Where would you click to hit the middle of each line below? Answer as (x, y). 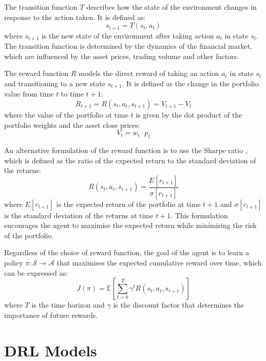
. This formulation (199, 215)
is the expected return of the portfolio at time (128, 204)
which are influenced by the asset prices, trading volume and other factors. (122, 56)
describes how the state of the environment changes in (172, 7)
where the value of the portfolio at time (66, 114)
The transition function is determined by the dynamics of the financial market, (128, 46)
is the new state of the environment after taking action (128, 35)
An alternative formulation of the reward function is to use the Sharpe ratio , (126, 150)
